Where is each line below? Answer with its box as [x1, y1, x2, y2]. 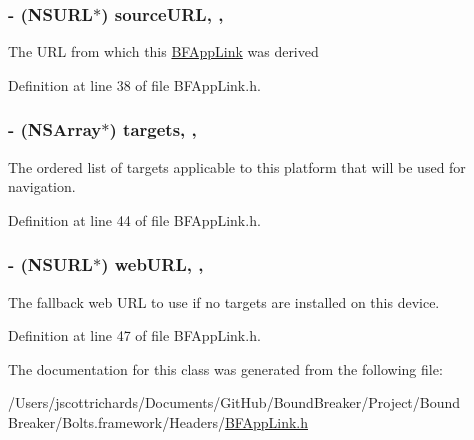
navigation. [8, 176, 76, 197]
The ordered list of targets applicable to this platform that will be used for [8, 156, 466, 177]
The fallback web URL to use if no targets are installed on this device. [8, 291, 440, 312]
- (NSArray [8, 117, 102, 142]
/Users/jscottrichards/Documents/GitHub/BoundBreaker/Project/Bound [8, 392, 461, 413]
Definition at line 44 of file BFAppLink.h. [8, 209, 261, 230]
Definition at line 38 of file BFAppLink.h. [8, 74, 261, 95]
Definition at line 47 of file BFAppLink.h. [8, 325, 261, 346]
